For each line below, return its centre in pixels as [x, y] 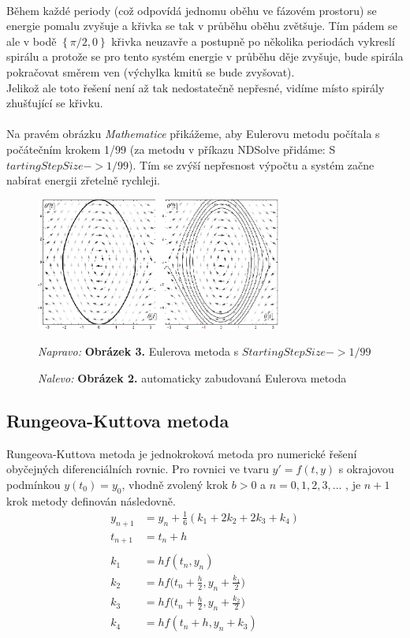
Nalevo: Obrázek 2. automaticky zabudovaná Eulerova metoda [192, 377]
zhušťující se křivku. [55, 103]
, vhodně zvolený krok [175, 484]
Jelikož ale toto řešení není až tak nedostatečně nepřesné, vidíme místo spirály [196, 87]
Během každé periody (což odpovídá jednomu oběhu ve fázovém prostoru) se [192, 10]
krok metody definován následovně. [91, 500]
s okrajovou [366, 469]
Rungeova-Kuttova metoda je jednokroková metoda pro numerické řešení [182, 453]
